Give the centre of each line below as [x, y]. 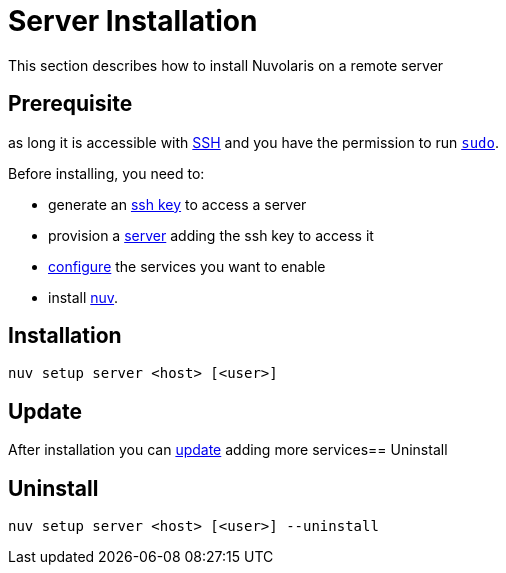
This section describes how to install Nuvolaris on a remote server [226, 65]
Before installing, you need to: [106, 173]
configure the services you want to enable [187, 266]
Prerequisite [70, 104]
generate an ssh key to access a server [177, 204]
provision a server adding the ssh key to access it [211, 235]
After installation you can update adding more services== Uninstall [228, 450]
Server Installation [133, 21]
